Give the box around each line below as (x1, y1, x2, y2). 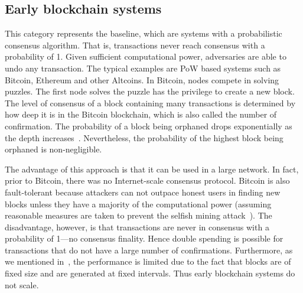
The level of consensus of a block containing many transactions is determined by (5, 96, 296, 109)
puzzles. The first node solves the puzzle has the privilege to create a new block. (5, 85, 295, 97)
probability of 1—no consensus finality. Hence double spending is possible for (5, 232, 284, 245)
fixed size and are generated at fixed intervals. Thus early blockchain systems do (5, 267, 295, 279)
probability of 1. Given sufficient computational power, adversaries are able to (5, 50, 286, 63)
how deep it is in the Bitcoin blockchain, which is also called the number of (5, 108, 277, 121)
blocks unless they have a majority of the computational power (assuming (5, 197, 272, 210)
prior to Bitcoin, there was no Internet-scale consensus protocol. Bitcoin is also (5, 174, 290, 187)
